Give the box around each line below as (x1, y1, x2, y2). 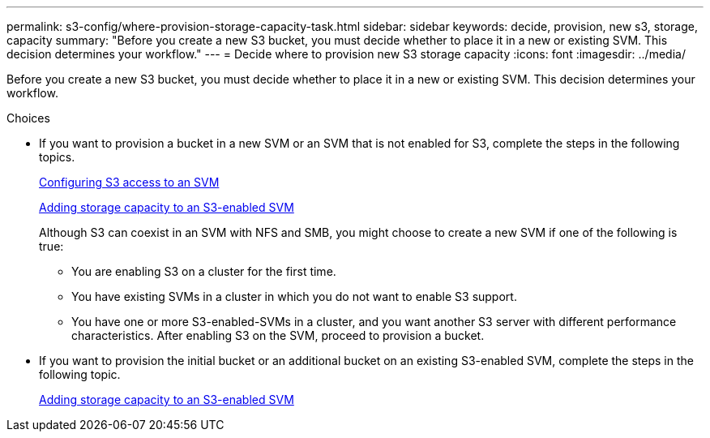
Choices (6, 111, 50, 125)
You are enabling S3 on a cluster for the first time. (71, 264, 336, 278)
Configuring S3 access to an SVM (39, 175, 220, 189)
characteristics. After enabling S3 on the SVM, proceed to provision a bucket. (71, 328, 485, 342)
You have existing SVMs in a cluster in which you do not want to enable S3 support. (71, 290, 517, 303)
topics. (39, 150, 75, 164)
